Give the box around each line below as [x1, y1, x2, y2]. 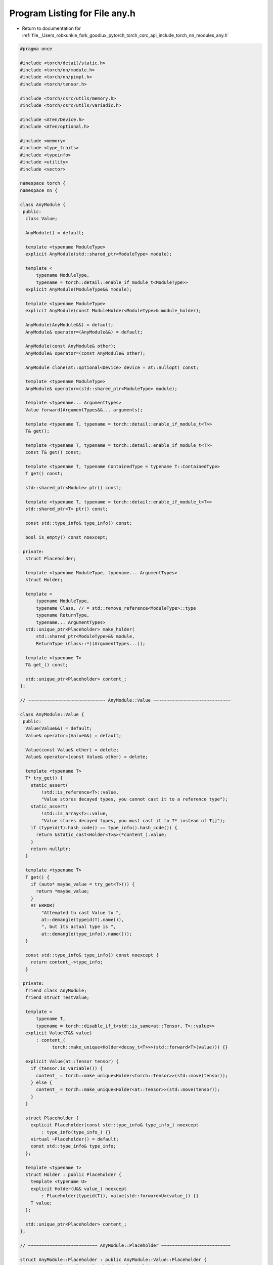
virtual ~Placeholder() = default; [30, 1136, 119, 1142]
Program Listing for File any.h [9, 8, 136, 19]
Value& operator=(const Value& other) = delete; [25, 754, 149, 760]
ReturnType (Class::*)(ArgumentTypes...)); [36, 641, 146, 646]
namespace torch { [20, 180, 66, 186]
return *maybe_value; [36, 889, 89, 894]
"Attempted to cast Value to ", [41, 910, 121, 915]
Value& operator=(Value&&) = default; [25, 733, 121, 738]
